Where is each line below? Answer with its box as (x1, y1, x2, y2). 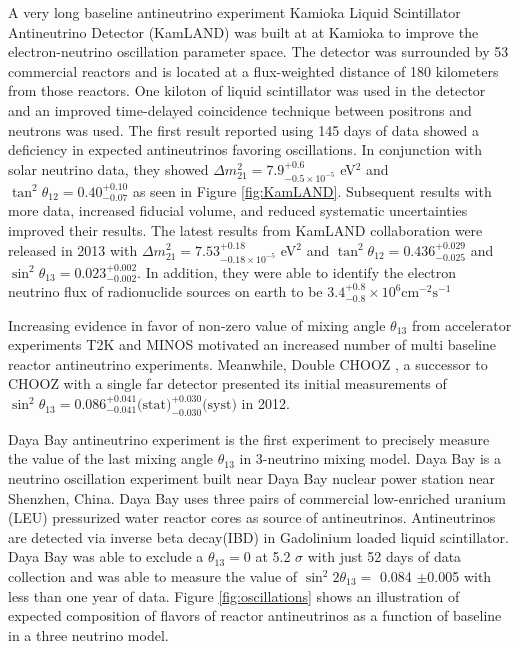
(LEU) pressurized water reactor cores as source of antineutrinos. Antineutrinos (8, 507, 496, 528)
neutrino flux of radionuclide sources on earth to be (8, 281, 323, 302)
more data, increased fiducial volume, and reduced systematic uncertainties (8, 200, 468, 221)
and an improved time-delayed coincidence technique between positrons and (8, 99, 472, 120)
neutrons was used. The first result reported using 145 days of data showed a (8, 119, 479, 140)
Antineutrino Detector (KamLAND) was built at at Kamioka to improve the (8, 21, 479, 42)
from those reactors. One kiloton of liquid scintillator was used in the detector (8, 80, 486, 101)
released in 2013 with (8, 239, 138, 260)
